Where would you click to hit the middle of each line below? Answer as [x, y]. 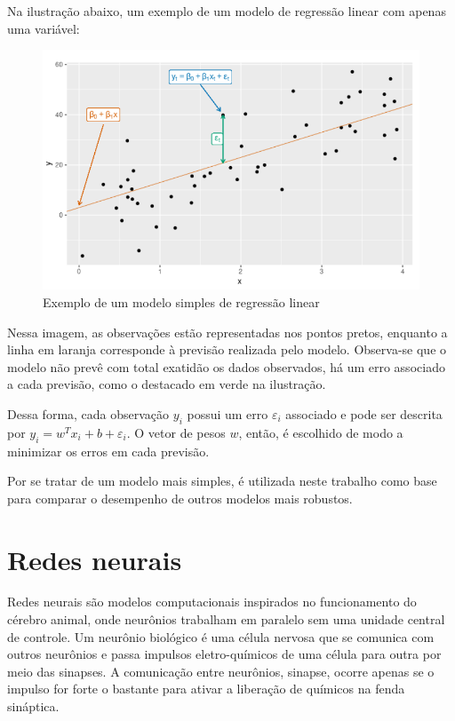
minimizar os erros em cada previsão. [108, 451]
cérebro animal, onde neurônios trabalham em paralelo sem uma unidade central [226, 619]
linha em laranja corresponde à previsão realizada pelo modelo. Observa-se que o [227, 349]
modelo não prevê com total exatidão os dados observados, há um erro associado [226, 366]
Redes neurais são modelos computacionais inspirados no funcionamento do [212, 602]
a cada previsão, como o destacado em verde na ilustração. [167, 384]
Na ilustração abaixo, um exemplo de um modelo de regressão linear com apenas [227, 11]
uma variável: [44, 28]
